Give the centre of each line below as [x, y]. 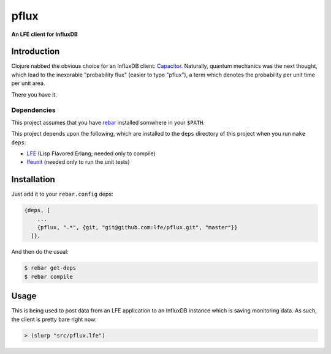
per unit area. [28, 83]
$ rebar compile [49, 276]
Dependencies [34, 110]
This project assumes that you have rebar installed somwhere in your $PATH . [108, 122]
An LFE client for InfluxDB [44, 34]
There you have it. [34, 94]
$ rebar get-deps [50, 268]
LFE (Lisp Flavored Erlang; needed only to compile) [91, 153]
